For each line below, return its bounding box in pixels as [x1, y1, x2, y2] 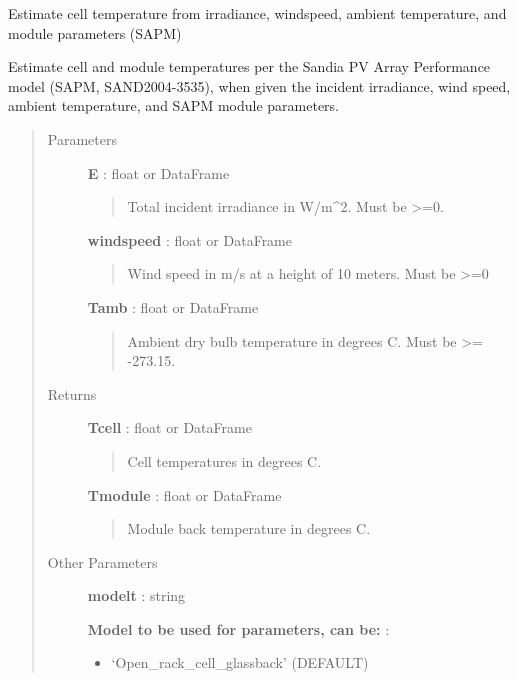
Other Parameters [47, 551, 158, 572]
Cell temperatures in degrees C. [127, 450, 322, 471]
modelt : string [87, 585, 186, 606]
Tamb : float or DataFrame [87, 296, 259, 317]
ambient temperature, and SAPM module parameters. [8, 95, 340, 116]
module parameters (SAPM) [8, 22, 182, 43]
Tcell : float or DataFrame [87, 417, 252, 438]
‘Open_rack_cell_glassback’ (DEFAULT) [111, 652, 369, 673]
